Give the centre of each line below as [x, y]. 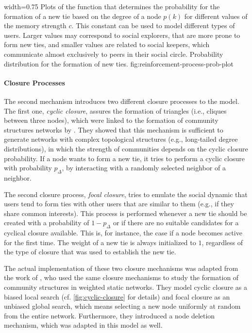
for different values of [216, 16]
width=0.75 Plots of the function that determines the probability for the [112, 6]
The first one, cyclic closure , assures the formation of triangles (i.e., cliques [115, 110]
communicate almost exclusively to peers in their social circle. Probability [114, 54]
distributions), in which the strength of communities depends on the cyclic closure [126, 148]
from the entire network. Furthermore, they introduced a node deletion [109, 315]
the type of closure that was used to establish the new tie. [90, 252]
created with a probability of [47, 223]
